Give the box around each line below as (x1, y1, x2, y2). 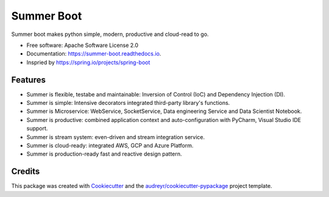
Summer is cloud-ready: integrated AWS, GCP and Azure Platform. (26, 141, 194, 149)
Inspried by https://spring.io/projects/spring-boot (26, 59, 150, 66)
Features (11, 74, 46, 85)
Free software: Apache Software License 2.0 (26, 41, 139, 49)
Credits (11, 167, 40, 177)
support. (26, 125, 48, 132)
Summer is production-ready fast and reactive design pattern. (26, 150, 182, 158)
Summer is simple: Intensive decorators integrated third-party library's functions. (26, 99, 230, 107)
